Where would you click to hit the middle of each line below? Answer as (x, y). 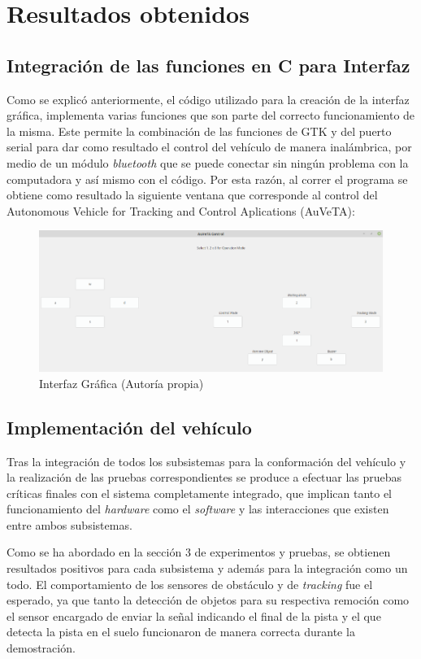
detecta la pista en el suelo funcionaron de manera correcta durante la (181, 632)
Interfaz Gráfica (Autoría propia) (122, 383)
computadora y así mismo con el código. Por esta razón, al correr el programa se (207, 179)
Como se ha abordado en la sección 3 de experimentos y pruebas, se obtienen (199, 552)
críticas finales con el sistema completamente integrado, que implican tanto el (199, 493)
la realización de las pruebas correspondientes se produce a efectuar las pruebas (204, 477)
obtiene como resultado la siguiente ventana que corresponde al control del (192, 195)
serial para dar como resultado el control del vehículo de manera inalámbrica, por (209, 147)
